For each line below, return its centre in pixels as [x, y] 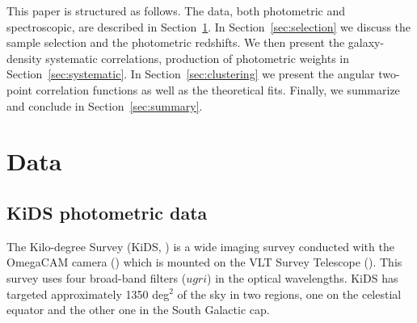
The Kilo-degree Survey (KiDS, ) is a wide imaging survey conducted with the [200, 246]
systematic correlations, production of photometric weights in [198, 58]
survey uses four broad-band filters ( [97, 277]
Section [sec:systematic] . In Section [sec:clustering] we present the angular [191, 74]
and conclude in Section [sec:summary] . [105, 105]
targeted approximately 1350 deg [88, 294]
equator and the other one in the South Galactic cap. [138, 310]
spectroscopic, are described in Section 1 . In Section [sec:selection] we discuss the [209, 26]
